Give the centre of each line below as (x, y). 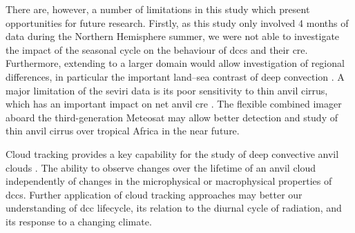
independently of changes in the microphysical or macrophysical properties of (169, 181)
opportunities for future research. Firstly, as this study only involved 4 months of (177, 22)
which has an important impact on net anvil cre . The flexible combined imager (174, 104)
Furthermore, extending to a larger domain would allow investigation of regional (175, 63)
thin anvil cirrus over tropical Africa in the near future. (123, 131)
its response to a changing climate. (79, 221)
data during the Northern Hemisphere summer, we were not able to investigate (173, 36)
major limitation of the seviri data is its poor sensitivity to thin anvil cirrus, (167, 90)
